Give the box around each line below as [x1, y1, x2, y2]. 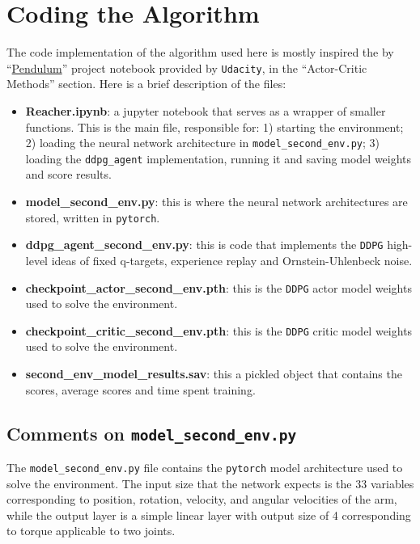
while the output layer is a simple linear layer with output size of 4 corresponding [6, 506, 411, 523]
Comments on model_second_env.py [6, 420, 297, 445]
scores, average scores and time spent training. [25, 381, 256, 398]
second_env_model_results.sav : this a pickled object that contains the [25, 365, 402, 382]
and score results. [25, 166, 112, 183]
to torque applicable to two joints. [6, 522, 176, 539]
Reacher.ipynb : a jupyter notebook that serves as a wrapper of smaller [25, 102, 386, 119]
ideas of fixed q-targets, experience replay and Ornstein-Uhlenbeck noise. [51, 251, 413, 268]
